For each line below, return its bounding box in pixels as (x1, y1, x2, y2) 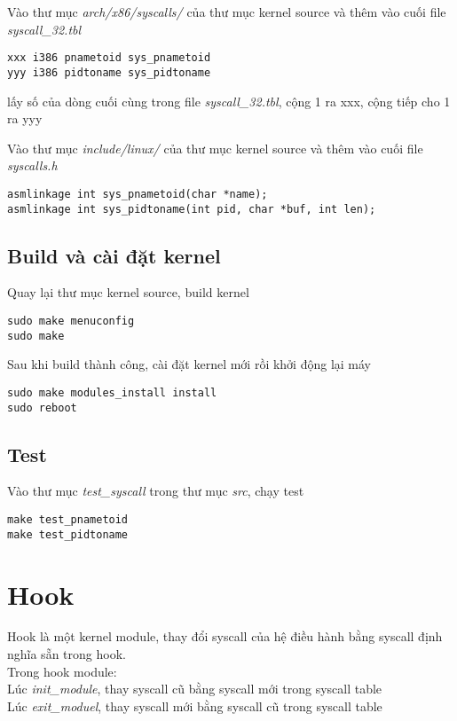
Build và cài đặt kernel (7, 241, 221, 269)
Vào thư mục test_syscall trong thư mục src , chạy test (7, 482, 304, 500)
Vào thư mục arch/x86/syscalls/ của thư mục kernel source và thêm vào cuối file (7, 3, 446, 20)
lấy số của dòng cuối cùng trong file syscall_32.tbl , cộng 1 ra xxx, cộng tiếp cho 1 (7, 91, 451, 110)
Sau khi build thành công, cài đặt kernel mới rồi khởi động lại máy (7, 355, 372, 373)
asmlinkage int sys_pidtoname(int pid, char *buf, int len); (7, 202, 376, 216)
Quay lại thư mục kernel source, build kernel (7, 283, 249, 302)
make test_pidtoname (7, 528, 129, 541)
